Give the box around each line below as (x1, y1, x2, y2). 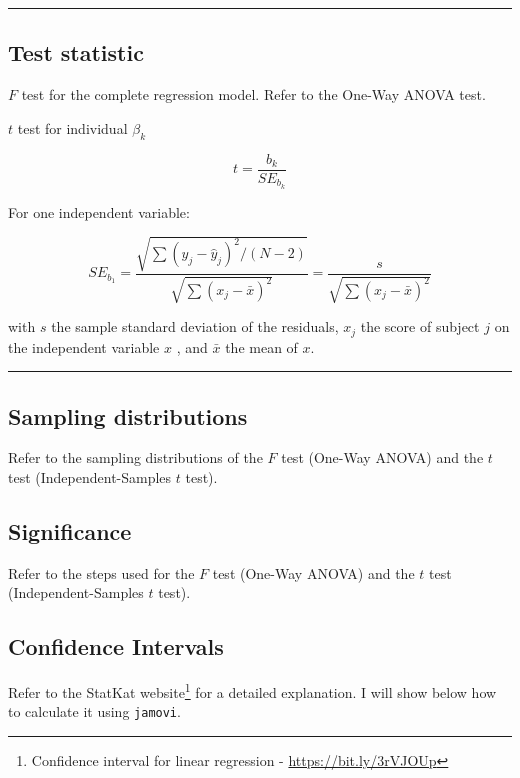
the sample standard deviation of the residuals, (51, 316, 339, 337)
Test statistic (8, 37, 144, 68)
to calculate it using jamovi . (8, 701, 181, 722)
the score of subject (360, 316, 480, 337)
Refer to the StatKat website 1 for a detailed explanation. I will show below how (8, 679, 497, 702)
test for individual (17, 117, 128, 138)
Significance (8, 515, 132, 546)
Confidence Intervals (8, 631, 224, 662)
